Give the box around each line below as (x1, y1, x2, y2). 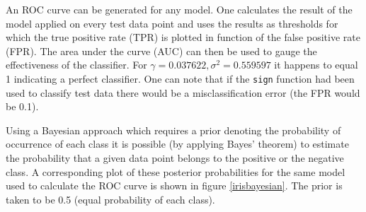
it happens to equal (274, 57, 358, 72)
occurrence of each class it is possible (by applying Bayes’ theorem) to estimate (6, 136, 349, 151)
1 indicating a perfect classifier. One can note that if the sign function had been (6, 71, 355, 86)
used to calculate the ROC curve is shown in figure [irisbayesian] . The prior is (6, 178, 343, 193)
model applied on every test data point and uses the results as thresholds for (6, 16, 338, 30)
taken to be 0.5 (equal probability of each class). (6, 192, 215, 206)
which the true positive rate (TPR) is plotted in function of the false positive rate (6, 30, 360, 45)
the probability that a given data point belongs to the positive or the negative (6, 151, 344, 165)
